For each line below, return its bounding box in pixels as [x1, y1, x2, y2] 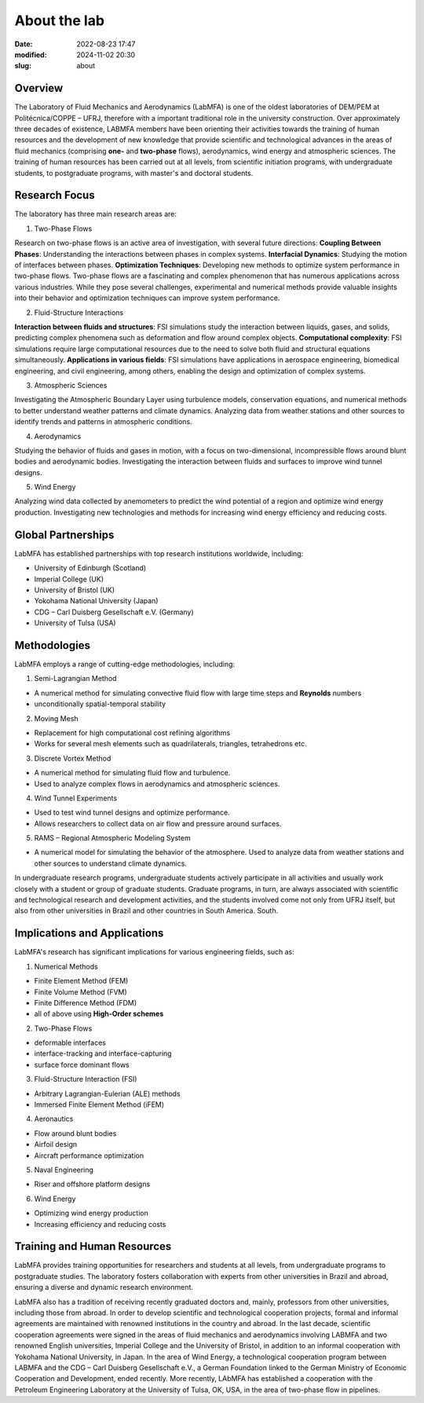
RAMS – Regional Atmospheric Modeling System [34, 833, 192, 843]
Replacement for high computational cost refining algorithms [34, 727, 231, 738]
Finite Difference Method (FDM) [34, 998, 137, 1007]
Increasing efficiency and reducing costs [34, 1219, 166, 1229]
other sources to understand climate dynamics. [34, 859, 188, 868]
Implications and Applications [14, 927, 164, 940]
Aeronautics [34, 1114, 74, 1123]
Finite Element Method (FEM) [34, 976, 129, 986]
